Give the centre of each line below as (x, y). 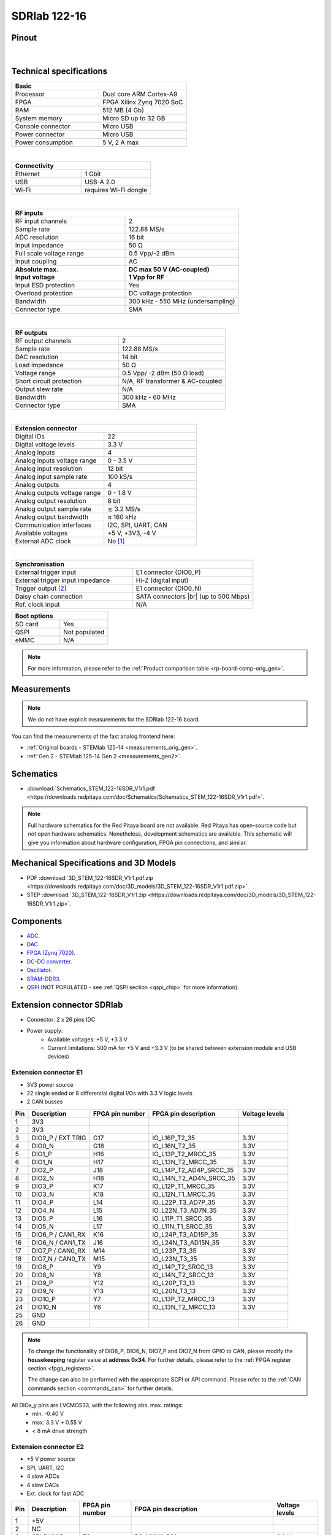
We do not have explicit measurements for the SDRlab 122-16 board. (114, 719)
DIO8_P (42, 1267)
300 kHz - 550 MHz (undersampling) (182, 301)
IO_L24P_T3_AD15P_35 (185, 1234)
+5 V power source (51, 1459)
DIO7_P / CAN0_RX (59, 1251)
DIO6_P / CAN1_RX (59, 1234)
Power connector (40, 134)
